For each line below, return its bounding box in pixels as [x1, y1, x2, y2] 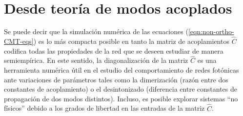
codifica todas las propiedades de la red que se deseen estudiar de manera [4, 45, 223, 56]
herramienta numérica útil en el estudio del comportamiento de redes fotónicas [4, 64, 239, 75]
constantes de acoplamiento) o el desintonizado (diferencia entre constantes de [4, 84, 237, 94]
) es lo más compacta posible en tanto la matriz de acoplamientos [33, 36, 229, 46]
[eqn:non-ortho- [188, 26, 234, 37]
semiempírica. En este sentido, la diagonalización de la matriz [4, 55, 188, 65]
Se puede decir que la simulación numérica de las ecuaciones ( [4, 26, 188, 37]
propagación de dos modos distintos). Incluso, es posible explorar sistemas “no [4, 93, 238, 103]
